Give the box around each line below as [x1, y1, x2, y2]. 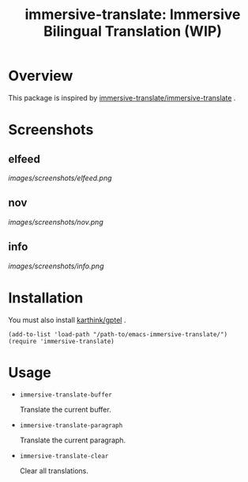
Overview [8, 67, 73, 85]
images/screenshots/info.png [8, 261, 104, 271]
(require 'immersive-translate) [8, 337, 115, 345]
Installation [8, 289, 84, 306]
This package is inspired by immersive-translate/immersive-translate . [8, 93, 236, 102]
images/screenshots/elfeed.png [8, 173, 112, 183]
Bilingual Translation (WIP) [43, 22, 223, 40]
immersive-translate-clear [19, 453, 109, 461]
